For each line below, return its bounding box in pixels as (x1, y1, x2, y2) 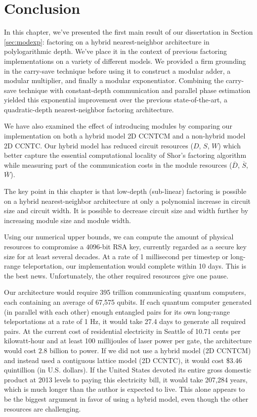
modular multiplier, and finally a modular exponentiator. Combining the (4, 75, 224, 86)
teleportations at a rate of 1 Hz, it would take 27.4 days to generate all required (4, 316, 246, 326)
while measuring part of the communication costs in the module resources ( (4, 159, 232, 170)
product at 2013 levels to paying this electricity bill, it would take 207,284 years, (4, 374, 248, 384)
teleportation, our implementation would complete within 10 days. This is (23, 261, 246, 271)
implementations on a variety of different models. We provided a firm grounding (4, 55, 246, 66)
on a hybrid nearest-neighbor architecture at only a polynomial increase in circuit (4, 195, 251, 206)
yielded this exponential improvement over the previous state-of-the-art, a (4, 94, 227, 105)
